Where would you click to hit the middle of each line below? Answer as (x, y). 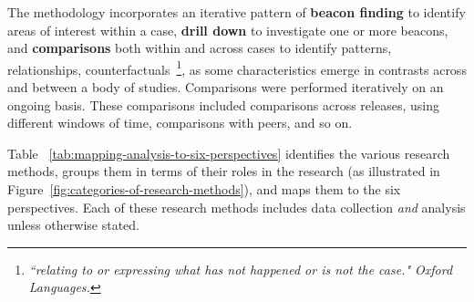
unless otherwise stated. (73, 225)
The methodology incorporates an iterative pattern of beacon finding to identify (237, 12)
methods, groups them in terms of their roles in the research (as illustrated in (224, 171)
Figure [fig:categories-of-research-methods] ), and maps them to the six (204, 189)
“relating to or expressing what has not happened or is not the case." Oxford (241, 269)
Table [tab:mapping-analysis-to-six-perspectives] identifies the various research (229, 153)
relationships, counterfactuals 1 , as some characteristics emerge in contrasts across (237, 68)
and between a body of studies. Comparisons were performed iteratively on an (226, 87)
